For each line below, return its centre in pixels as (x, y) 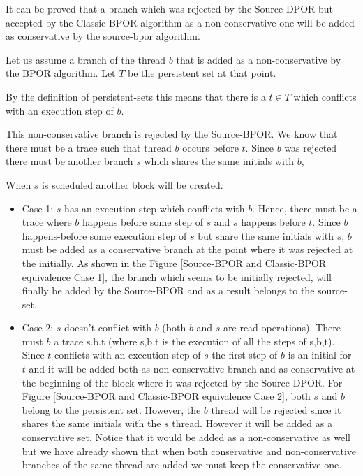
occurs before (210, 147)
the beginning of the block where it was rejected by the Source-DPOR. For (182, 382)
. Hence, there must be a (305, 208)
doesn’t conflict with (108, 327)
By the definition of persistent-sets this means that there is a (136, 96)
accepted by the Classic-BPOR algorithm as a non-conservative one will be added (180, 22)
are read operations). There (282, 327)
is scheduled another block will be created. (133, 184)
